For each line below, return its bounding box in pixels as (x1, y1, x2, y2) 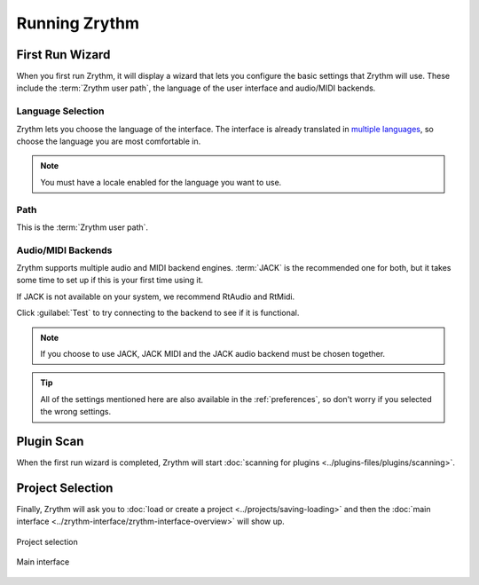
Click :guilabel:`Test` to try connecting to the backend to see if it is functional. (16, 307, 300, 319)
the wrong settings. (40, 407, 112, 417)
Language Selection (16, 105, 105, 117)
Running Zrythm (16, 13, 140, 33)
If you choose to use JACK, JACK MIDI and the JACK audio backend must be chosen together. (40, 349, 386, 359)
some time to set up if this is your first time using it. (16, 275, 204, 286)
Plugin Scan (16, 433, 84, 448)
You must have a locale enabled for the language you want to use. (40, 177, 282, 187)
